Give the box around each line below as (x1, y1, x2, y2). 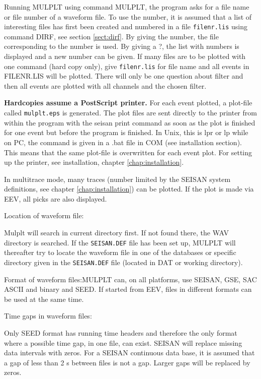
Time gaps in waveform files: (4, 310, 92, 321)
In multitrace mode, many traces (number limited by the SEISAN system (4, 173, 231, 184)
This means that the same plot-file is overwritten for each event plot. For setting (4, 147, 252, 157)
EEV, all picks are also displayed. (4, 193, 107, 204)
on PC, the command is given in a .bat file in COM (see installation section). (4, 137, 242, 147)
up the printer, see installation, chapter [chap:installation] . (4, 157, 184, 167)
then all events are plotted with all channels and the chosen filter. (4, 80, 207, 91)
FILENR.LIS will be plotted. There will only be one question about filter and (4, 71, 243, 81)
